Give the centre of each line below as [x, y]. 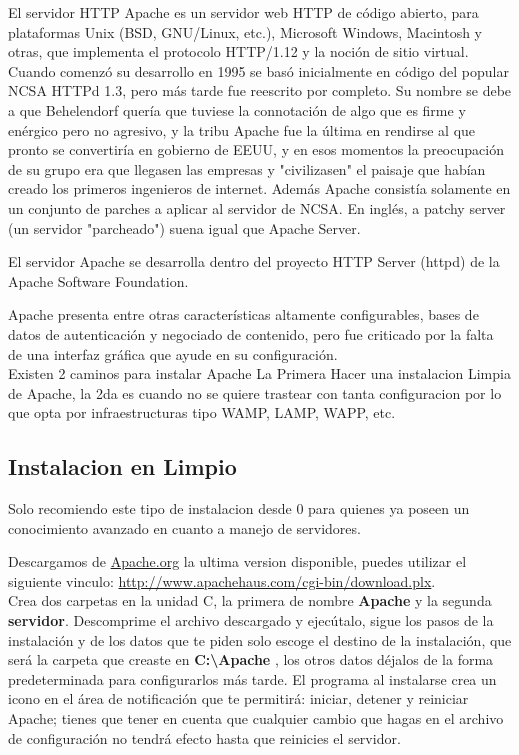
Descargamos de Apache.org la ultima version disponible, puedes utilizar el [237, 561]
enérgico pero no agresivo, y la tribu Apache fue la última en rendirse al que [242, 129]
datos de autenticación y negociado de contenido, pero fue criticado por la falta [251, 333]
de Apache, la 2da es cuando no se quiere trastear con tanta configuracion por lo [255, 392]
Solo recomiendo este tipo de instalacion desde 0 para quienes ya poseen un [239, 508]
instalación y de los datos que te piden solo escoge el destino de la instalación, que [260, 639]
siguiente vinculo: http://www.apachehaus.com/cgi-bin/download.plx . [222, 580]
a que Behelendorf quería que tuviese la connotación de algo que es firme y [237, 109]
